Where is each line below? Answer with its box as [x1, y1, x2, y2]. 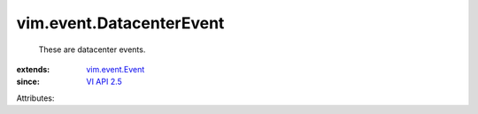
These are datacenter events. [38, 44, 146, 55]
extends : [16, 64, 50, 74]
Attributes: [16, 93, 55, 103]
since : [16, 76, 40, 87]
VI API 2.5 [86, 76, 123, 87]
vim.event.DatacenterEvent [16, 13, 225, 33]
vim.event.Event [86, 64, 145, 74]
